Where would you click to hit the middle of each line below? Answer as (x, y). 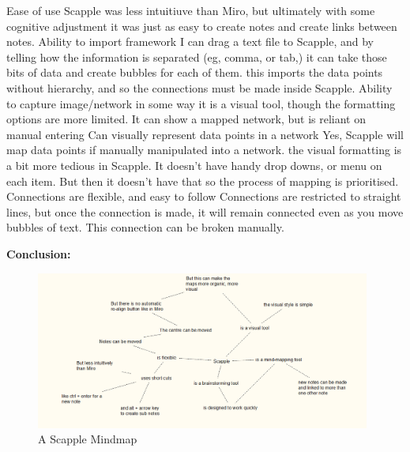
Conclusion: (39, 253)
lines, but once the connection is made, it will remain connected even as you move (205, 211)
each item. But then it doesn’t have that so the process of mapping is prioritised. (203, 181)
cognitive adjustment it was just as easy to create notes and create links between (202, 26)
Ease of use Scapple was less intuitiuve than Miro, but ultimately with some (191, 10)
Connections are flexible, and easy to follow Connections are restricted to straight (204, 196)
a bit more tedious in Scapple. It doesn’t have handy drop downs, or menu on (194, 165)
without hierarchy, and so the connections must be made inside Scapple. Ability (199, 87)
